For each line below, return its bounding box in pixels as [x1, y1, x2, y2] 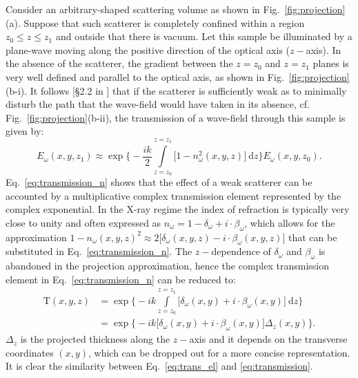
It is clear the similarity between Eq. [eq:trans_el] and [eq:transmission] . [6, 359, 313, 373]
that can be [288, 229, 337, 244]
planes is [312, 56, 349, 70]
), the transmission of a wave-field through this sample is [105, 110, 346, 124]
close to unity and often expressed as [6, 215, 161, 229]
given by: [6, 124, 44, 138]
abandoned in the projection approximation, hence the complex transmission [6, 258, 329, 273]
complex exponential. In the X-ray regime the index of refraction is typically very [6, 202, 350, 216]
